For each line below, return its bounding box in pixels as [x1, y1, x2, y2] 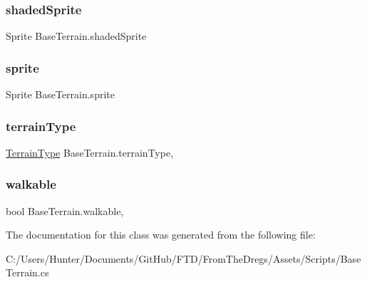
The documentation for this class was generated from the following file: [6, 227, 316, 242]
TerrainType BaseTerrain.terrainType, [6, 145, 174, 160]
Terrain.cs [6, 265, 49, 280]
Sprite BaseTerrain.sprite [6, 87, 115, 102]
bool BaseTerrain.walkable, [6, 203, 124, 218]
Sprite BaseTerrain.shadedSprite [6, 28, 147, 43]
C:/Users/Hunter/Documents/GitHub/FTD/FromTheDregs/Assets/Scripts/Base [6, 251, 361, 266]
